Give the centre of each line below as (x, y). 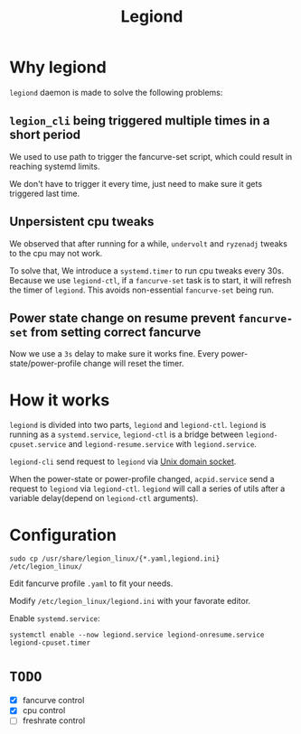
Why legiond (58, 67)
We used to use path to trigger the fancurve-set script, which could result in (151, 156)
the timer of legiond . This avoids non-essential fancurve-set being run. (141, 290)
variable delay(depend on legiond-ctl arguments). (104, 498)
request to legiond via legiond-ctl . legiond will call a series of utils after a (147, 488)
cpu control (44, 711)
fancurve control (53, 701)
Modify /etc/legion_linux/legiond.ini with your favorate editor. (130, 601)
